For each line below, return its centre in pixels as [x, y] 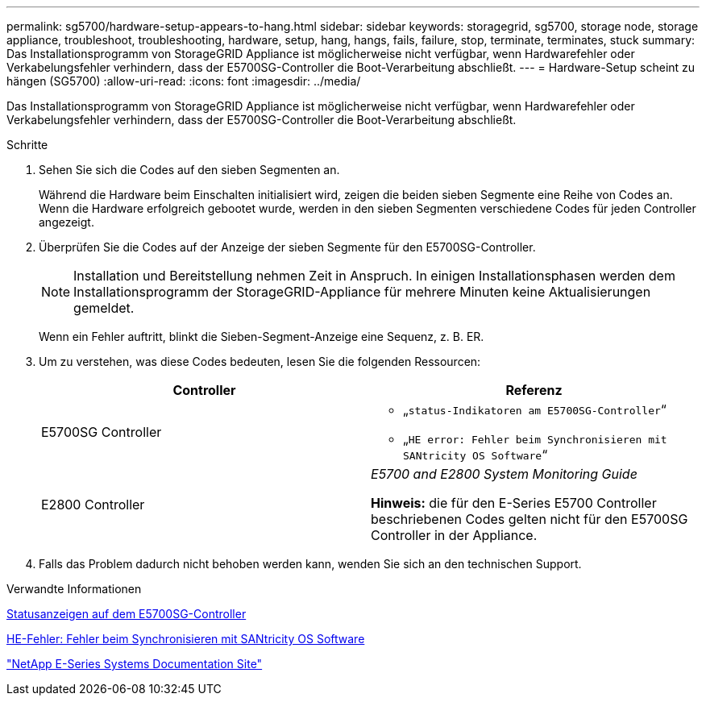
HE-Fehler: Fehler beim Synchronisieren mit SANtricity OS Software [186, 639]
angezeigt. [66, 222]
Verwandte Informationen [74, 589]
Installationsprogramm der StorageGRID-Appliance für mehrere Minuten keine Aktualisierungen [362, 292]
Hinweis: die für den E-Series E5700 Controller [514, 503]
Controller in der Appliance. [454, 535]
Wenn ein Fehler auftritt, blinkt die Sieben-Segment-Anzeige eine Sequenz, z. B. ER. [262, 336]
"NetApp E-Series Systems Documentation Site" [135, 664]
